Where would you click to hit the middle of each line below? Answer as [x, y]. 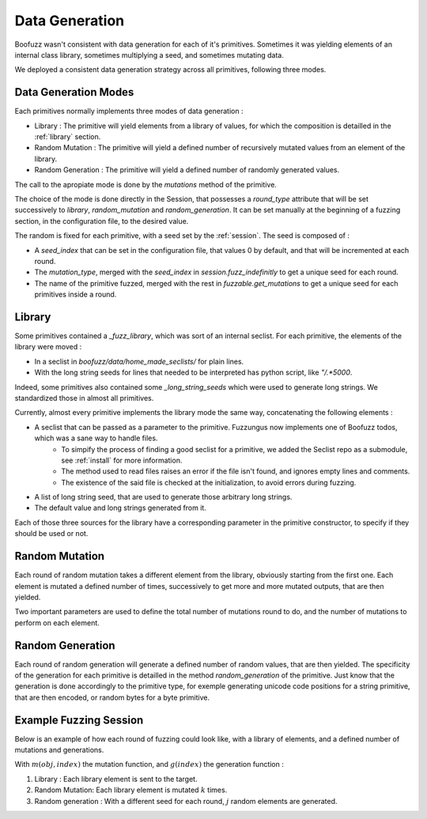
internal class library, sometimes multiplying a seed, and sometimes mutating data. [149, 55]
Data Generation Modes [74, 92]
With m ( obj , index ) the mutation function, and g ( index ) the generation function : [149, 764]
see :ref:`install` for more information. [122, 460]
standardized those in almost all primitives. [84, 398]
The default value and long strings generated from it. [121, 508]
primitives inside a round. [76, 294]
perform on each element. [57, 623]
